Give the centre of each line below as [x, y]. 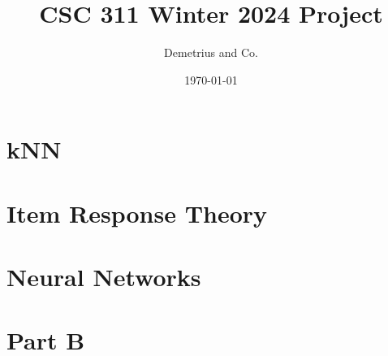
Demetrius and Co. [211, 52]
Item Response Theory [137, 213]
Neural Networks [104, 277]
